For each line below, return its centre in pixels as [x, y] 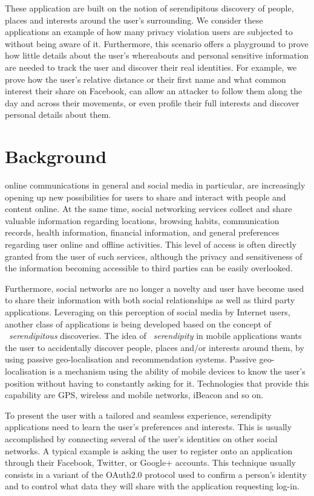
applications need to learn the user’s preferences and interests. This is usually [149, 427]
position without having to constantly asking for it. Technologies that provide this [157, 383]
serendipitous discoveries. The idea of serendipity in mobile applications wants [155, 336]
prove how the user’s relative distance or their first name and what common [146, 79]
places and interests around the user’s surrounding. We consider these [134, 20]
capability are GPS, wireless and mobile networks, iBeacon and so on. [134, 395]
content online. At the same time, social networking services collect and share [149, 209]
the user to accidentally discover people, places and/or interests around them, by [155, 347]
